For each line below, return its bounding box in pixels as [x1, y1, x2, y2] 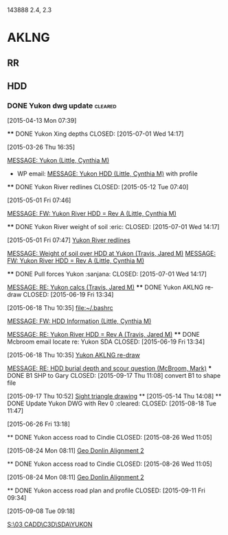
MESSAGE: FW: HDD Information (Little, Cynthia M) [7, 317, 152, 325]
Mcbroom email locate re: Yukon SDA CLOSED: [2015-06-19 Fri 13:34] [7, 337, 205, 346]
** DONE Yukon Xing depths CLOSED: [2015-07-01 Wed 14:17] [7, 130, 184, 138]
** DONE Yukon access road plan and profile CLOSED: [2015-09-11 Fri [7, 486, 206, 495]
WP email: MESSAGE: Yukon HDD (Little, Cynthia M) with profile [16, 169, 198, 178]
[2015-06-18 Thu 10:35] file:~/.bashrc [7, 304, 113, 312]
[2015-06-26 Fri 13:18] [7, 420, 70, 428]
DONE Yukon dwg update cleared [7, 101, 117, 110]
